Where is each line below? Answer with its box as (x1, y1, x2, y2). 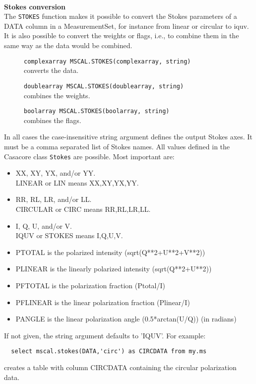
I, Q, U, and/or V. (15, 220, 72, 231)
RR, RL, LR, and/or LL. (15, 194, 92, 204)
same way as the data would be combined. (4, 40, 132, 51)
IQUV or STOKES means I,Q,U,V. (15, 230, 123, 241)
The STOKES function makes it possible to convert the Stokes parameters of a (4, 11, 237, 21)
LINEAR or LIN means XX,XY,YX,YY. (15, 177, 139, 188)
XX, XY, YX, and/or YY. (15, 168, 96, 178)
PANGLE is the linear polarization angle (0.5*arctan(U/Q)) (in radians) (15, 314, 237, 324)
